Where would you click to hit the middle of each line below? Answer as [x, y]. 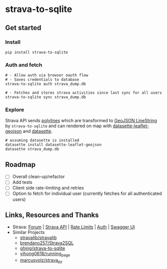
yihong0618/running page [45, 254]
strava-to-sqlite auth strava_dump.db [45, 84]
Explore [15, 110]
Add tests [22, 182]
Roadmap [20, 165]
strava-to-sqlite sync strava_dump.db [45, 97]
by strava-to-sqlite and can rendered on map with [58, 126]
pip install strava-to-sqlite [37, 52]
